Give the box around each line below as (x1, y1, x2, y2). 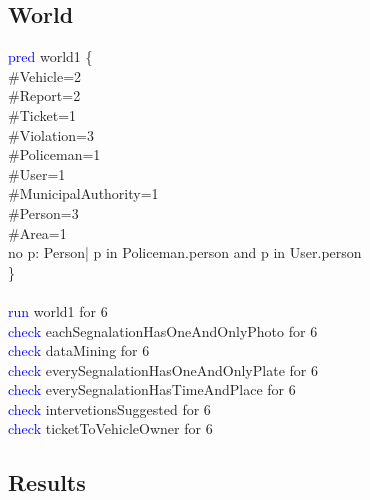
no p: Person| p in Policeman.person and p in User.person (8, 242, 362, 263)
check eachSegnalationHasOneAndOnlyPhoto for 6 (8, 320, 318, 341)
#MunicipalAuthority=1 (8, 183, 159, 204)
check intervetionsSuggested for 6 (8, 398, 211, 419)
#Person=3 (8, 202, 79, 223)
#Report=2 (8, 85, 81, 106)
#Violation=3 (8, 124, 94, 145)
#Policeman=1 (8, 144, 101, 165)
